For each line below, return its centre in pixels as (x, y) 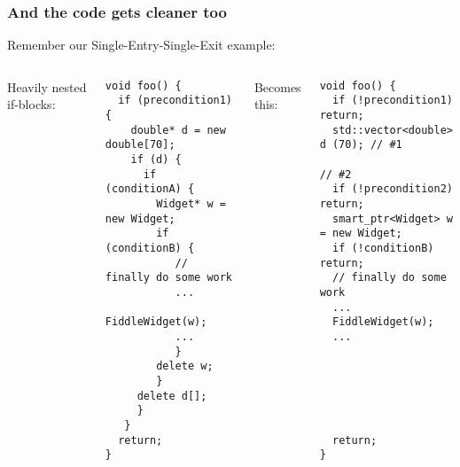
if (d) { (156, 160)
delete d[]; (172, 396)
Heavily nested (47, 86)
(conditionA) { (150, 189)
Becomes (277, 86)
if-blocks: (31, 104)
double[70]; (140, 145)
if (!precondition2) (392, 189)
